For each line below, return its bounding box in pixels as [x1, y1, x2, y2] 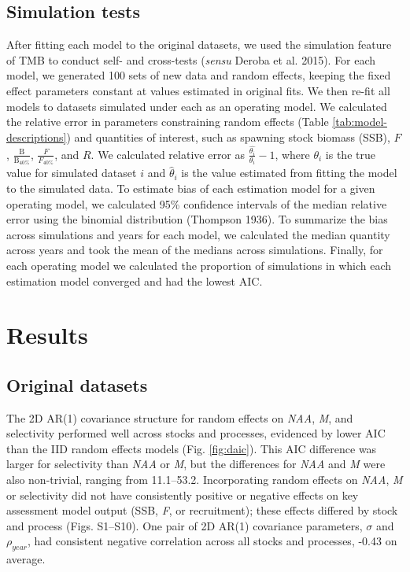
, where [275, 146, 310, 162]
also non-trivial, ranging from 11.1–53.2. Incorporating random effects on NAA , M [6, 471, 403, 488]
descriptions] [6, 128, 67, 145]
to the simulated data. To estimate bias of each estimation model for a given [6, 179, 375, 196]
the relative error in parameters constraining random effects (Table [6, 113, 329, 130]
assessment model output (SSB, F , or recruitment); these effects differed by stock [6, 502, 398, 518]
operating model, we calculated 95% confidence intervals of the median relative [6, 195, 387, 212]
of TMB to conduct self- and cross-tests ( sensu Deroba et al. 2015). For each [6, 51, 376, 68]
